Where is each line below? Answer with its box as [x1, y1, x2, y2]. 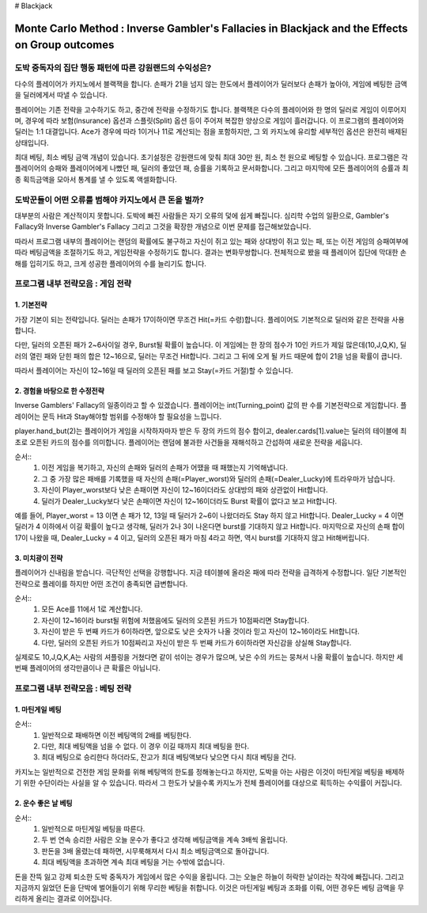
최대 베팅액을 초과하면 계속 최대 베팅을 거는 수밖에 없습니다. [41, 858, 225, 867]
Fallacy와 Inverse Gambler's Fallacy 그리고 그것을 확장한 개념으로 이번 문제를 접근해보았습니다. [14, 222, 312, 231]
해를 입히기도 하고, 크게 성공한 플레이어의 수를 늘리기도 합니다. [14, 258, 207, 268]
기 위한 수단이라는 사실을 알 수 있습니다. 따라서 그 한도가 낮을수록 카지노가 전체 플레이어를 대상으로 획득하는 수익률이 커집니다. [14, 778, 402, 788]
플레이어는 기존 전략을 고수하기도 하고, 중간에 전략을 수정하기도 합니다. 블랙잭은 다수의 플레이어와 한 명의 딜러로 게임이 [14, 105, 380, 114]
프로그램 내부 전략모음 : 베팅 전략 [14, 683, 132, 694]
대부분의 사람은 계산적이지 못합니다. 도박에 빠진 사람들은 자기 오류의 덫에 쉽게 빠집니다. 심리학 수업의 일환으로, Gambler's [14, 211, 389, 221]
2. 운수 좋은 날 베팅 [14, 798, 73, 808]
